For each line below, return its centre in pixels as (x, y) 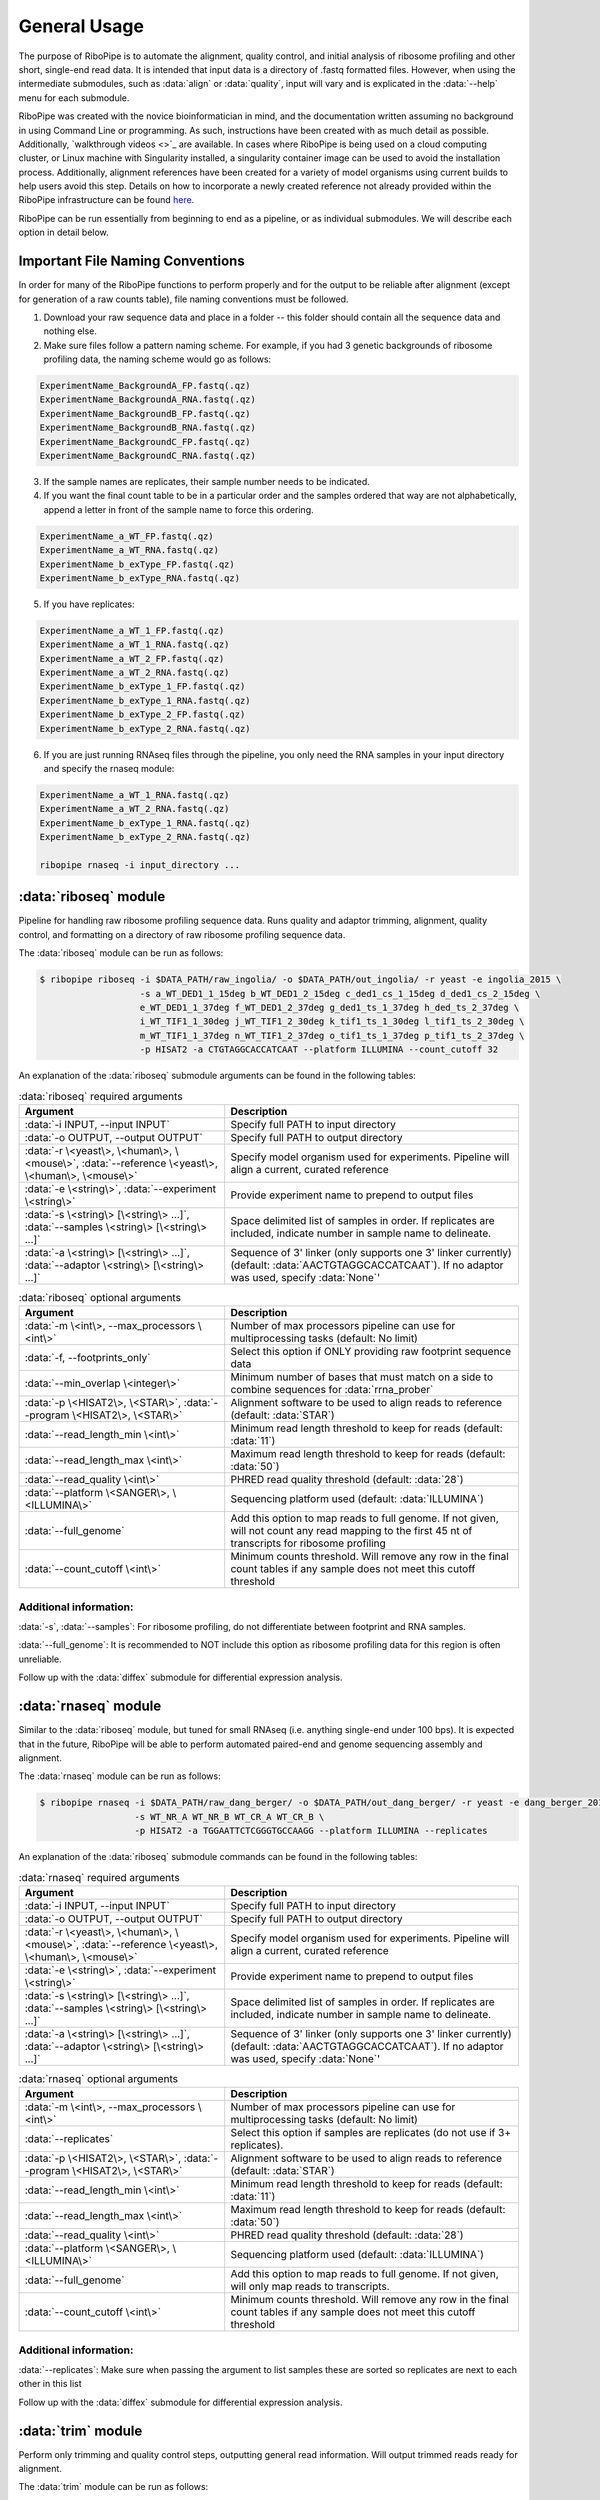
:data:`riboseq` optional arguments (100, 1298)
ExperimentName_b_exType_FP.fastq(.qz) (137, 564)
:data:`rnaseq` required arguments (99, 1877)
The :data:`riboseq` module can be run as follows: (121, 953)
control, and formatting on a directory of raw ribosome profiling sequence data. (182, 934)
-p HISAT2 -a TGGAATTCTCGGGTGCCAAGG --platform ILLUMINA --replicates (311, 1831)
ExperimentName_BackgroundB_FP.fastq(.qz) (145, 413)
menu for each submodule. (74, 97)
